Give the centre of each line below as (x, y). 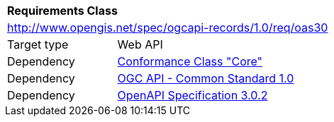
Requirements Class (62, 11)
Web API (140, 44)
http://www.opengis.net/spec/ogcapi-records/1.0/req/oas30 (168, 28)
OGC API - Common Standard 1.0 (206, 78)
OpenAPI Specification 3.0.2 (193, 95)
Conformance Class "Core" (190, 61)
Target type (38, 44)
